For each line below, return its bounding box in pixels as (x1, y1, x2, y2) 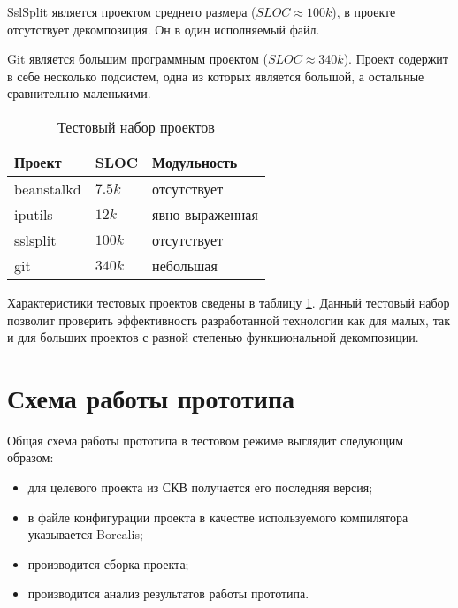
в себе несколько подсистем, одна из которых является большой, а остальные (7, 66, 424, 85)
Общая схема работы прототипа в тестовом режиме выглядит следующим (7, 430, 404, 449)
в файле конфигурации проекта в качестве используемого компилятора (27, 507, 408, 526)
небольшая (152, 255, 218, 276)
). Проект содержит (343, 49, 448, 68)
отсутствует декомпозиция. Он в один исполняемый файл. (7, 19, 320, 38)
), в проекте (332, 3, 396, 20)
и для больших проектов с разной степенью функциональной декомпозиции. (7, 328, 419, 346)
